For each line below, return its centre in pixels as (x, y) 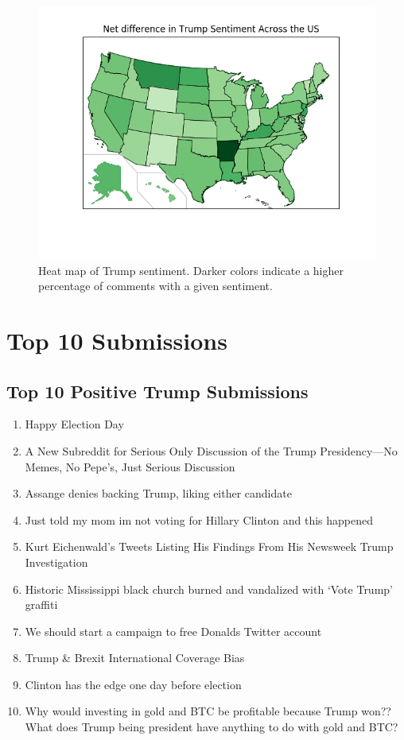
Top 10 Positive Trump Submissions (157, 391)
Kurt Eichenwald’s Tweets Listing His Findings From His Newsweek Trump (209, 546)
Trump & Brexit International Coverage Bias (135, 658)
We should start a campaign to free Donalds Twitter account (173, 631)
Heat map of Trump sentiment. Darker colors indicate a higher (191, 270)
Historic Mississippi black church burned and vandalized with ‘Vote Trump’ (209, 589)
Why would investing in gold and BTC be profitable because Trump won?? (208, 711)
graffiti (41, 604)
